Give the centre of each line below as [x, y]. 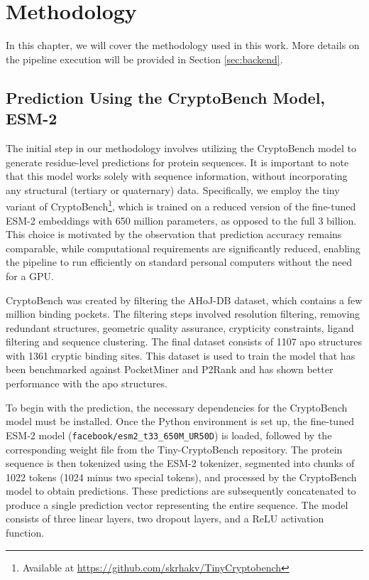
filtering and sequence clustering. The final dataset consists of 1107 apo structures [184, 342]
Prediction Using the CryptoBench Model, [166, 97]
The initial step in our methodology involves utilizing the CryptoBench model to [181, 147]
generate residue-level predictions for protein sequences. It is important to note [177, 162]
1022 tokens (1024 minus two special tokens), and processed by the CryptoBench [181, 477]
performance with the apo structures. [87, 383]
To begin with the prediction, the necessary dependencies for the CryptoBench [177, 407]
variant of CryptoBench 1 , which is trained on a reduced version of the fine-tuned [181, 205]
